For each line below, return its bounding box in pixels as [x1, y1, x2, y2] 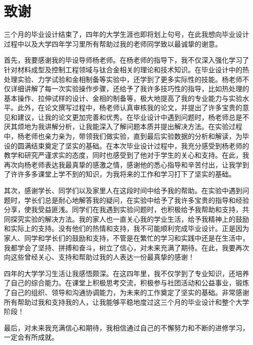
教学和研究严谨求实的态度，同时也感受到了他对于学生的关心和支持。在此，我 [4, 150, 249, 160]
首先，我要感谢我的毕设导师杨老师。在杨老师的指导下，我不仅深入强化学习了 [4, 55, 249, 65]
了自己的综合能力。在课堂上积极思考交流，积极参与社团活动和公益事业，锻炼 [4, 278, 249, 288]
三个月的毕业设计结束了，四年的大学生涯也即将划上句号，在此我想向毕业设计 [4, 29, 249, 39]
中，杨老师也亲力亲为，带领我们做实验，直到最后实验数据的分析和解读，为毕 [4, 131, 249, 141]
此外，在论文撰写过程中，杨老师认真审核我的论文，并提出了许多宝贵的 [17, 102, 242, 113]
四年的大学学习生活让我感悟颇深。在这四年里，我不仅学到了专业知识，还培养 [4, 268, 249, 278]
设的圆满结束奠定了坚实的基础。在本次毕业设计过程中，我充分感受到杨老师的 [4, 140, 249, 150]
